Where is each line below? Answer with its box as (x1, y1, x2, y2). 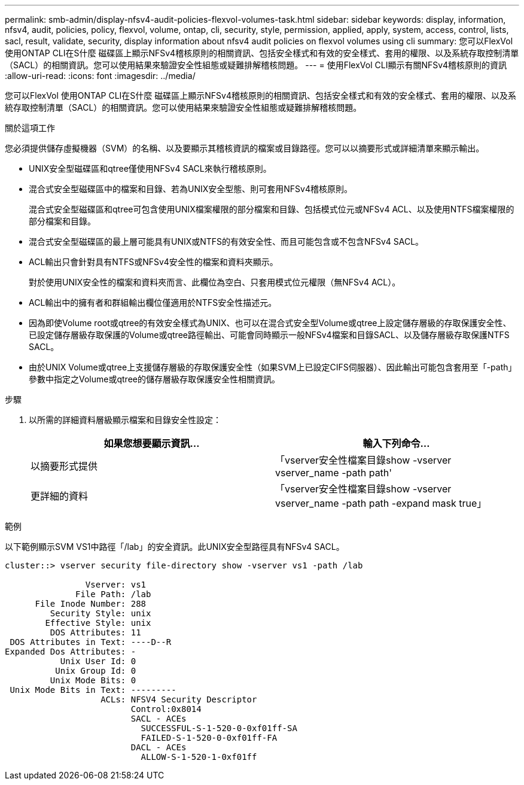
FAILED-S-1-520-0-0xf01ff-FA (141, 733, 278, 743)
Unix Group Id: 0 (55, 666, 136, 676)
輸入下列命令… (362, 437, 430, 449)
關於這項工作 (5, 123, 55, 133)
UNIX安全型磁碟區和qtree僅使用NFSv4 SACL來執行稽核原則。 (29, 163, 272, 174)
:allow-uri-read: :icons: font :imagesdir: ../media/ (5, 71, 196, 81)
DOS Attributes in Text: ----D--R (10, 637, 172, 647)
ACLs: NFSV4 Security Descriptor (100, 695, 257, 704)
